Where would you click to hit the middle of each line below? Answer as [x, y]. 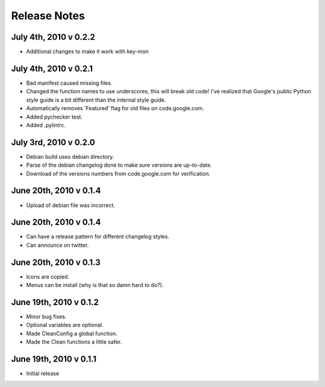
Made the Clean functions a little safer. [74, 342]
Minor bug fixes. [46, 317]
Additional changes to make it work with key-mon [88, 52]
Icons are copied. [48, 276]
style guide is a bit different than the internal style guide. [96, 100]
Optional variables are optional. [65, 325]
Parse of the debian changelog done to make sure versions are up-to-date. [119, 165]
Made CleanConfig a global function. [72, 333]
